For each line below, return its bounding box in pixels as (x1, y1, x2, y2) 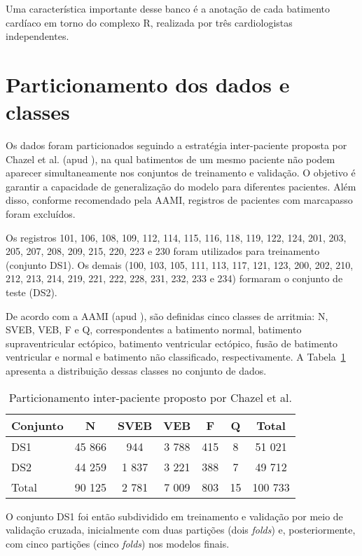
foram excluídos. (6, 207, 76, 221)
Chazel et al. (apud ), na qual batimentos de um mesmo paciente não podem (6, 151, 335, 166)
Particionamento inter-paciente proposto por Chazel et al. (8, 389, 292, 405)
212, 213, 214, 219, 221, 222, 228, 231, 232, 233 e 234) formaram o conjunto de (6, 271, 343, 286)
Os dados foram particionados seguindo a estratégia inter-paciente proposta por (6, 138, 347, 153)
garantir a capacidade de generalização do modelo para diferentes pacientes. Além (6, 179, 356, 193)
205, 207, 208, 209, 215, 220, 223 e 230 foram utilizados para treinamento (6, 244, 320, 258)
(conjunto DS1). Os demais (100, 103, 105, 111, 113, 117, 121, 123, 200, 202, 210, (6, 257, 354, 272)
